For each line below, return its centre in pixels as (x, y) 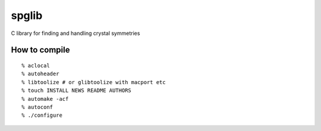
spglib (27, 15)
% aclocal (36, 65)
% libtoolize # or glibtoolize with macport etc (94, 82)
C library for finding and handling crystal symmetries (75, 33)
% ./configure (42, 115)
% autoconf (37, 107)
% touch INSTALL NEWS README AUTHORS (77, 91)
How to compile (40, 50)
